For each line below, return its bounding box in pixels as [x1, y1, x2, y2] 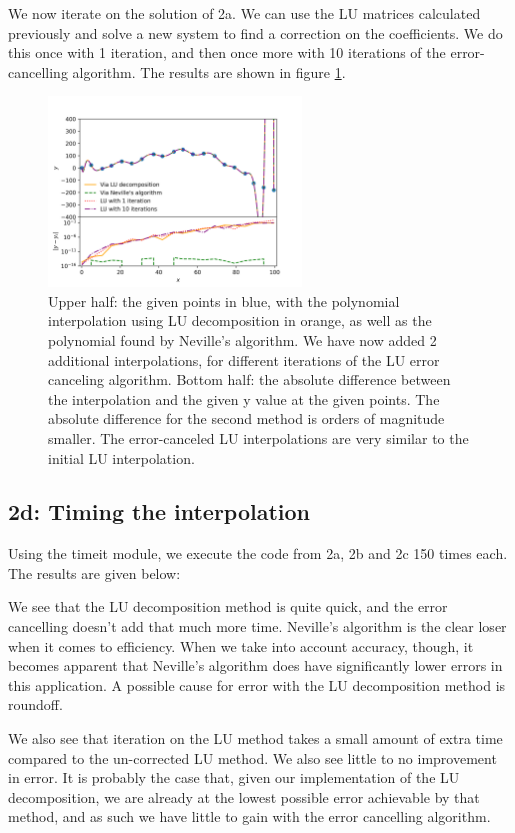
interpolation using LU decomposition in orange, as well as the [48, 310, 432, 331]
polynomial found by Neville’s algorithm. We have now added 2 [48, 329, 437, 350]
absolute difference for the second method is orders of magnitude [48, 408, 445, 429]
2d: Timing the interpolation [8, 496, 311, 527]
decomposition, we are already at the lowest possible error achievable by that [8, 786, 480, 807]
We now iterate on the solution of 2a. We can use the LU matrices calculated [8, 3, 481, 23]
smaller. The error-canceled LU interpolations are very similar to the [48, 427, 469, 448]
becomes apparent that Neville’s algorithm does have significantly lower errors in [8, 655, 503, 676]
